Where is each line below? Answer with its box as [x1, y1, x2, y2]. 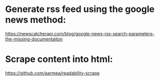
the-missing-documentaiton [5, 36, 63, 42]
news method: [5, 14, 66, 25]
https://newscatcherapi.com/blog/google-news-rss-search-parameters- [5, 30, 155, 36]
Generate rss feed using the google [5, 3, 155, 15]
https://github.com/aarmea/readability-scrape [5, 70, 100, 76]
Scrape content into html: [5, 53, 113, 65]
